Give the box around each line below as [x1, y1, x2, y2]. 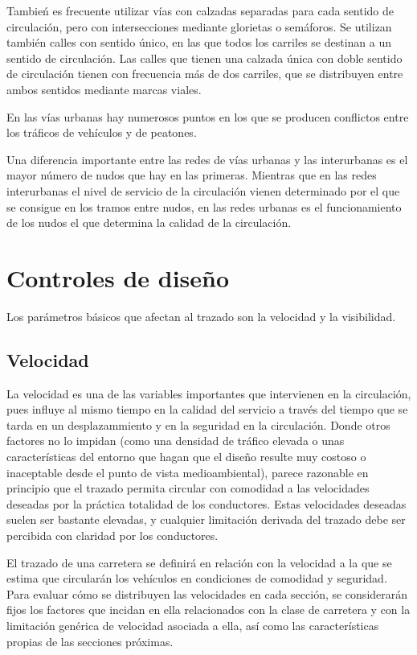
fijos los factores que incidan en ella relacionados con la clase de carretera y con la [6, 601, 411, 618]
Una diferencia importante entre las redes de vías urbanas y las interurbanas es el [6, 150, 408, 167]
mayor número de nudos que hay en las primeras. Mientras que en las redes [6, 167, 377, 183]
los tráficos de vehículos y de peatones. [6, 124, 197, 141]
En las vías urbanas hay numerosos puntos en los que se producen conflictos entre [6, 108, 409, 125]
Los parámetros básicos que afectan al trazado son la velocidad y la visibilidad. [6, 307, 396, 324]
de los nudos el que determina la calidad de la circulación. [6, 214, 292, 231]
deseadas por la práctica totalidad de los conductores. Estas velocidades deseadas [6, 495, 407, 512]
